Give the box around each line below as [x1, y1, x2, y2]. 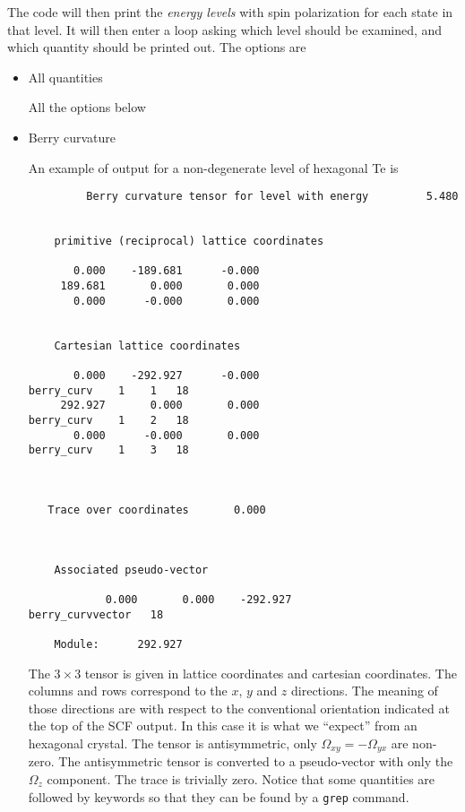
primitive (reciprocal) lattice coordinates [54, 235, 324, 248]
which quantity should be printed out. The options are [7, 38, 306, 56]
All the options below [28, 98, 146, 117]
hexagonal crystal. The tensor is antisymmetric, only [28, 733, 317, 752]
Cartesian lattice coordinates [54, 339, 241, 352]
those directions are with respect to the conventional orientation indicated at [28, 698, 450, 717]
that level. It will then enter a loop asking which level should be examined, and [7, 20, 443, 39]
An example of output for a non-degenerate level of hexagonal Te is [28, 158, 399, 177]
